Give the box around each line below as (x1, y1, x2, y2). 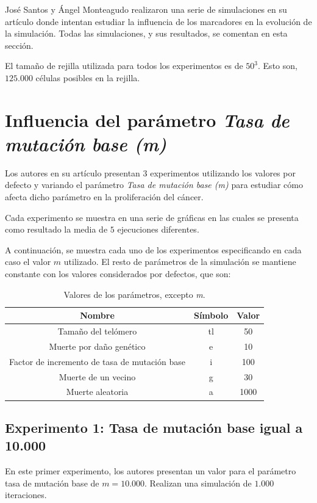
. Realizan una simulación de (144, 476, 252, 489)
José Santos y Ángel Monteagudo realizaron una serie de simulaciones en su (5, 3, 287, 15)
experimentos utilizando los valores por (150, 166, 296, 179)
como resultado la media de (5, 223, 108, 236)
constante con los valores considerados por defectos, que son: (5, 267, 231, 280)
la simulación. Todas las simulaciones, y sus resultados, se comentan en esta (5, 27, 288, 40)
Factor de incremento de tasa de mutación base (9, 355, 185, 367)
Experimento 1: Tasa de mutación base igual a (5, 418, 303, 436)
